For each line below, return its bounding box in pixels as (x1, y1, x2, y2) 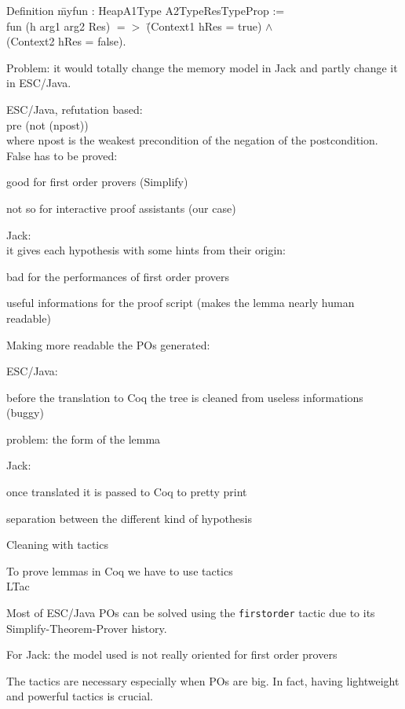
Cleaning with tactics (6, 536, 108, 553)
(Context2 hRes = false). (6, 33, 126, 49)
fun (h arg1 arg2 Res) (6, 17, 111, 34)
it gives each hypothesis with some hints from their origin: (6, 242, 286, 258)
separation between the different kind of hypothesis (6, 510, 252, 526)
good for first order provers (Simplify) (6, 174, 188, 190)
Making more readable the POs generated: (6, 336, 210, 353)
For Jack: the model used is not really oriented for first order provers (6, 646, 337, 663)
